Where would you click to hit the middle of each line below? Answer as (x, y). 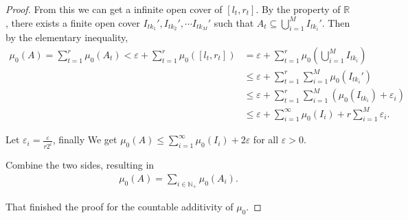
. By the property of (298, 9)
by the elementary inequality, (67, 37)
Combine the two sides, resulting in (80, 165)
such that (234, 22)
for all (266, 139)
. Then (336, 22)
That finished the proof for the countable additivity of (120, 207)
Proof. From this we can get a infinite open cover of (114, 9)
